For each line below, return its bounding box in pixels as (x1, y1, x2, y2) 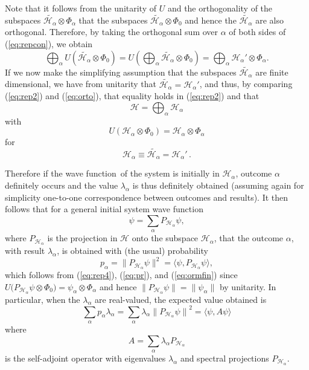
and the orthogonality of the (167, 2, 273, 14)
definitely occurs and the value (5, 179, 118, 192)
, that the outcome (214, 232, 284, 244)
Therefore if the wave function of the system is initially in (5, 167, 220, 180)
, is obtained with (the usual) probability (57, 244, 208, 257)
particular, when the (5, 293, 80, 305)
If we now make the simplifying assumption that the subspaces (5, 65, 237, 78)
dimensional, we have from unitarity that (5, 77, 157, 90)
